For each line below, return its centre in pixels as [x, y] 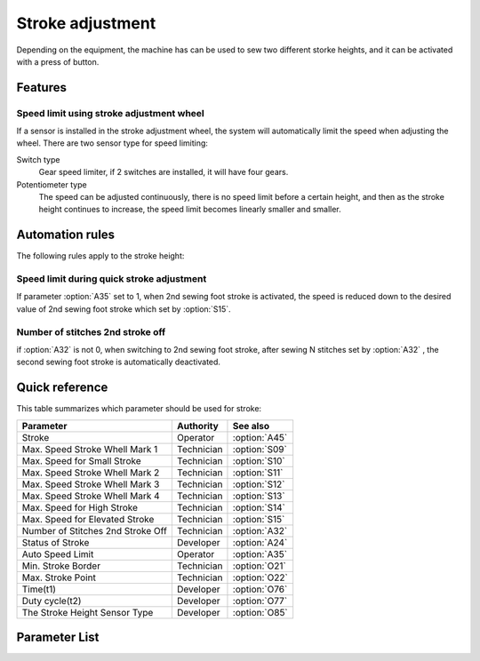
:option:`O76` [260, 589]
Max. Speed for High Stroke [80, 507]
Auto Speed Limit [58, 553]
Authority [198, 426]
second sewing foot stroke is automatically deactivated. [119, 362]
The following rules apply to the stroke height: [100, 256]
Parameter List [58, 637]
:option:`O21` [259, 566]
